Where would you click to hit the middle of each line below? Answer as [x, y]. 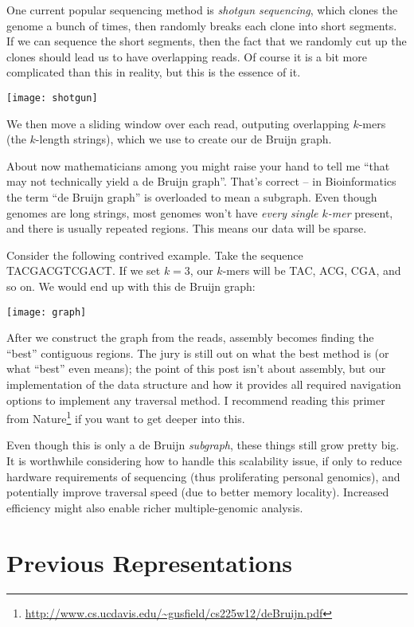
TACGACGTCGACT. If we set [84, 270]
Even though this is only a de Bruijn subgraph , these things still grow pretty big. [203, 445]
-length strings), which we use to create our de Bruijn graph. [184, 139]
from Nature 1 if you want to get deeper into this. [126, 417]
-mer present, [360, 212]
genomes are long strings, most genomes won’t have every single [162, 212]
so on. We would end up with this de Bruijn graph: [131, 286]
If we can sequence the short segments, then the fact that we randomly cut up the [207, 41]
